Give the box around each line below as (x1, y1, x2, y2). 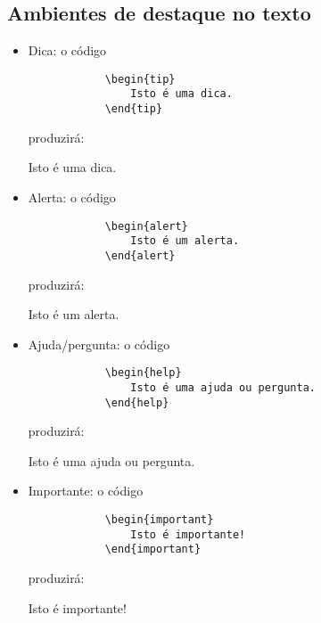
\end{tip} (104, 102, 163, 116)
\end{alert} (104, 249, 176, 262)
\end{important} (104, 543, 202, 556)
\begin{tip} (104, 72, 176, 86)
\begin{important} (104, 513, 214, 527)
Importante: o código (28, 481, 144, 500)
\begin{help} (104, 366, 182, 380)
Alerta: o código (28, 187, 116, 206)
